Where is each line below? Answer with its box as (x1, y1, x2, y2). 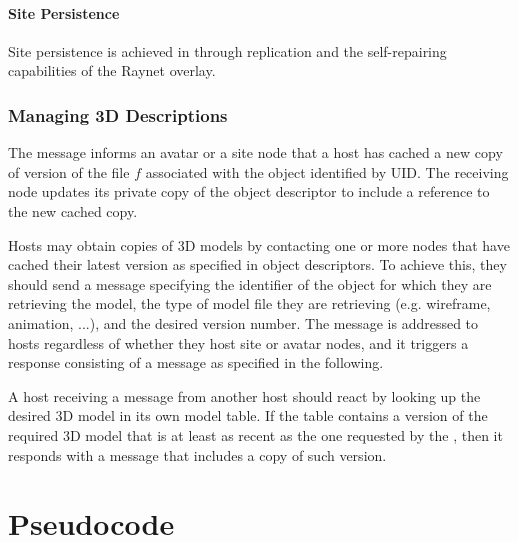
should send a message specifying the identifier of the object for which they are (8, 273, 492, 294)
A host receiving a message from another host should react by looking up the (8, 385, 481, 406)
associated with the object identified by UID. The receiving (145, 161, 509, 182)
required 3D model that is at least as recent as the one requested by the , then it (8, 424, 503, 445)
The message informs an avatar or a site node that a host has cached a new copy (8, 142, 503, 163)
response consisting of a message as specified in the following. (8, 352, 384, 373)
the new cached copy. (8, 200, 138, 221)
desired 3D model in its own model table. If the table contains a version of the (8, 405, 488, 426)
